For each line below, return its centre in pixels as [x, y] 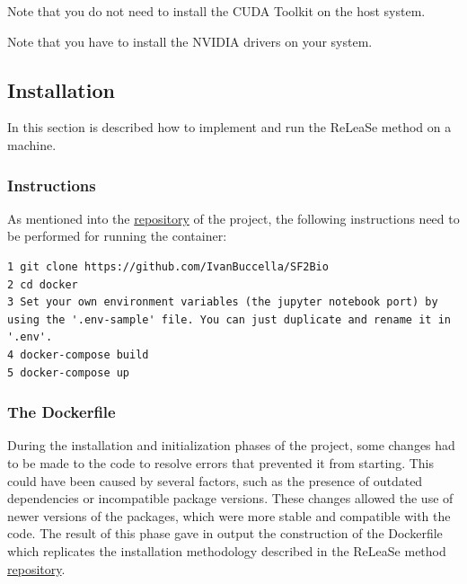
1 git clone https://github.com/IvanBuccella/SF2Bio [168, 266]
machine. [32, 144]
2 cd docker [43, 284]
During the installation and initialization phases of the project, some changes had [231, 445]
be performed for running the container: [117, 236]
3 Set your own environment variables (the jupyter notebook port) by [223, 302]
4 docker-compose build [78, 354]
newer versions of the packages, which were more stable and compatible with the [229, 515]
